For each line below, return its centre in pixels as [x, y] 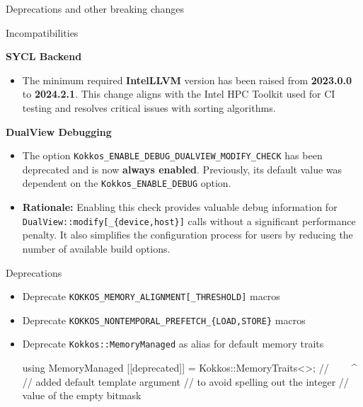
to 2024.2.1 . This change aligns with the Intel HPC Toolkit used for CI [179, 94]
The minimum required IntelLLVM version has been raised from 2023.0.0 [187, 80]
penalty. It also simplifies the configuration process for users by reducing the [188, 235]
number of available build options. [96, 248]
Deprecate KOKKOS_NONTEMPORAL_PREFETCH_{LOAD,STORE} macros [164, 320]
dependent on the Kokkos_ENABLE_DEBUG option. [127, 183]
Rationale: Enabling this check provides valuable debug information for [180, 207]
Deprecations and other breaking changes [95, 8]
